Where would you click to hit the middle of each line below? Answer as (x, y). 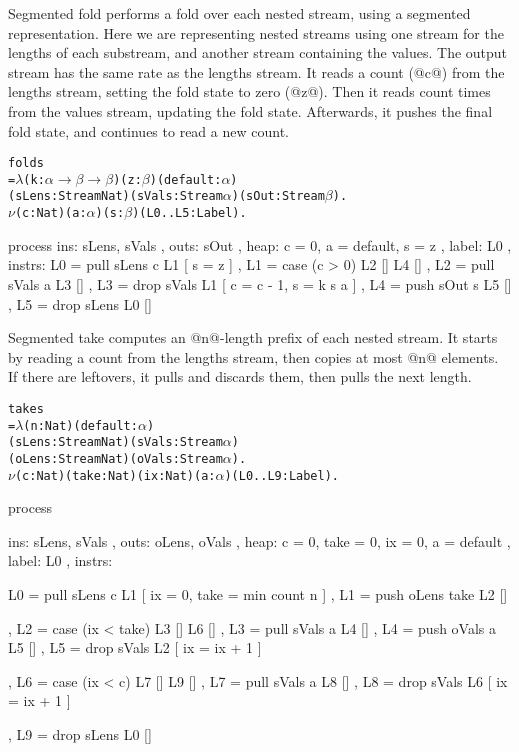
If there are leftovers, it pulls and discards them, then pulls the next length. (240, 376)
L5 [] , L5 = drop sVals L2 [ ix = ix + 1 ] (135, 647)
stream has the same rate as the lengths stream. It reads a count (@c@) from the (256, 71)
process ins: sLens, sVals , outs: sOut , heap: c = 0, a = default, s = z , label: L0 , (260, 244)
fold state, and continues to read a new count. (148, 130)
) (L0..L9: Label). (281, 475)
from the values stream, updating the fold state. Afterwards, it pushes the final (250, 110)
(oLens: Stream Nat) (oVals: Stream (115, 458)
